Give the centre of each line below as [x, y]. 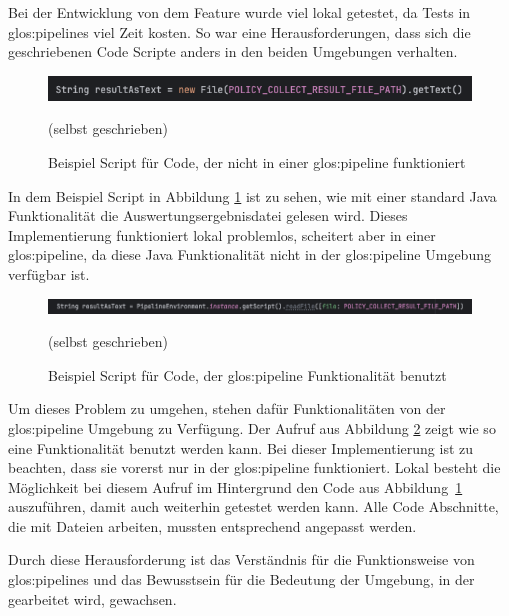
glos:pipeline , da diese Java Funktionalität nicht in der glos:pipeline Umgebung [249, 254]
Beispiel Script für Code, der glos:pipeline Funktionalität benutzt [247, 374]
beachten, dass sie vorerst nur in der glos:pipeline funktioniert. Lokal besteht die [254, 467]
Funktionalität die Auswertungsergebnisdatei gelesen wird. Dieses [208, 215]
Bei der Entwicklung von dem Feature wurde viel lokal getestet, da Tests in [239, 12]
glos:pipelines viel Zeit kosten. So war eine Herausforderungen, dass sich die [239, 31]
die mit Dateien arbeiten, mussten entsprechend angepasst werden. [212, 525]
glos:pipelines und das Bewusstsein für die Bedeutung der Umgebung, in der [241, 579]
